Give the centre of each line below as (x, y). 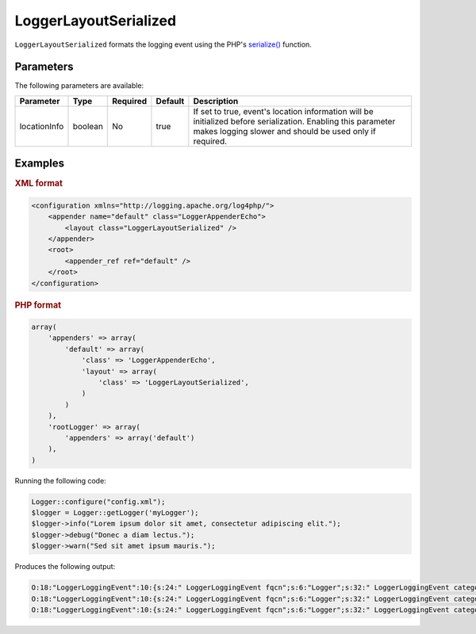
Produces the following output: (65, 567)
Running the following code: (60, 480)
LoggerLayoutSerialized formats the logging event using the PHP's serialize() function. (163, 44)
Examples (40, 164)
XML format (39, 184)
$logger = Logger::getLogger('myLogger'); (115, 513)
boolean (88, 126)
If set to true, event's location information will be (283, 111)
